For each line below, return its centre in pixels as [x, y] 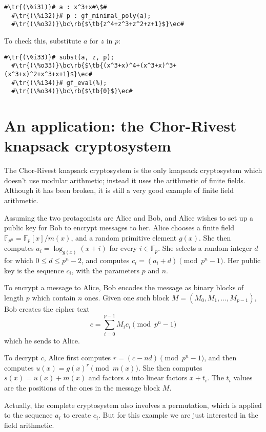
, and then [220, 358]
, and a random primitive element [124, 237]
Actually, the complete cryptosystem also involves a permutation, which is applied [133, 405]
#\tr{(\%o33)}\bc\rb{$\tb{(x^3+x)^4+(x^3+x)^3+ [94, 66]
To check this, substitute [43, 40]
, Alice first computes [77, 358]
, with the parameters [106, 270]
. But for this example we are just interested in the [178, 415]
